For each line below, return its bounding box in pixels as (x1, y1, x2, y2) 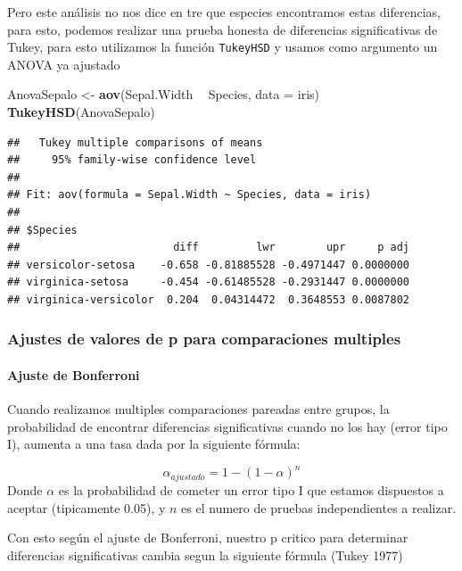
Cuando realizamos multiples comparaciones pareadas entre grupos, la (7, 400, 390, 418)
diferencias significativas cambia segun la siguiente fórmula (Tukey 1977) (7, 545, 403, 564)
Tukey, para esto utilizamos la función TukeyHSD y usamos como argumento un (7, 37, 438, 56)
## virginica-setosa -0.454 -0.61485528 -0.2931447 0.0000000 (7, 276, 410, 289)
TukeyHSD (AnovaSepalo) (7, 103, 155, 121)
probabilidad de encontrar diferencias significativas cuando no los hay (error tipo (7, 417, 448, 435)
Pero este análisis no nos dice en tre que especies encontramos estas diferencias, (7, 3, 441, 21)
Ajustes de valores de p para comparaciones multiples (7, 327, 401, 350)
